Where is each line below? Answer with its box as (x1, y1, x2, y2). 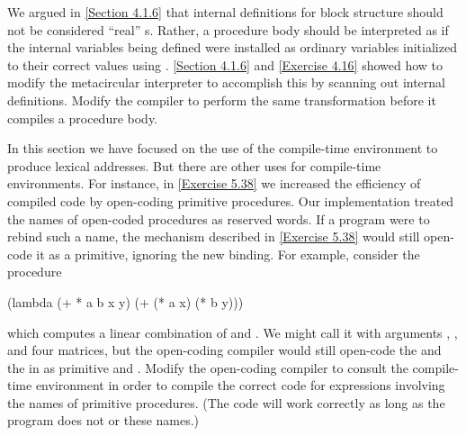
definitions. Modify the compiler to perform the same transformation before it (7, 90, 436, 109)
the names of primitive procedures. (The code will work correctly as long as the (7, 393, 445, 412)
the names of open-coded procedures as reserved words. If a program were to (7, 209, 430, 228)
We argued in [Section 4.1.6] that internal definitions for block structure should (7, 3, 444, 21)
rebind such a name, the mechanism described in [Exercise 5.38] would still (7, 227, 420, 246)
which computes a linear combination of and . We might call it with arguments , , (7, 322, 458, 341)
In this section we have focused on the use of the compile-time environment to (7, 139, 438, 158)
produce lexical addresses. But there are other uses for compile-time (7, 156, 381, 175)
